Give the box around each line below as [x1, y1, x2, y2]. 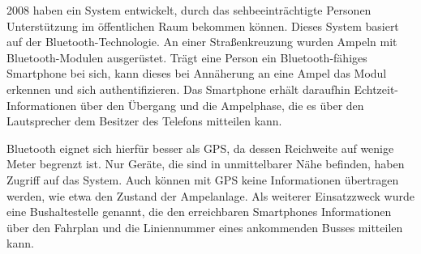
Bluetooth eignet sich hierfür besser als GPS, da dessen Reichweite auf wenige [6, 139, 394, 156]
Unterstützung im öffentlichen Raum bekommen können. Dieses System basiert [6, 17, 399, 34]
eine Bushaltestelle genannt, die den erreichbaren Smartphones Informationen [6, 203, 392, 220]
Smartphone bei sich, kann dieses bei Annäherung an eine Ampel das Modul [6, 65, 387, 82]
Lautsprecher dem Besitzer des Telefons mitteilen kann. [6, 112, 282, 129]
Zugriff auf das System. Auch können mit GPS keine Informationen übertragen [6, 171, 399, 188]
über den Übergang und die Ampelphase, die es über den [80, 96, 364, 113]
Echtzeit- [354, 80, 399, 97]
